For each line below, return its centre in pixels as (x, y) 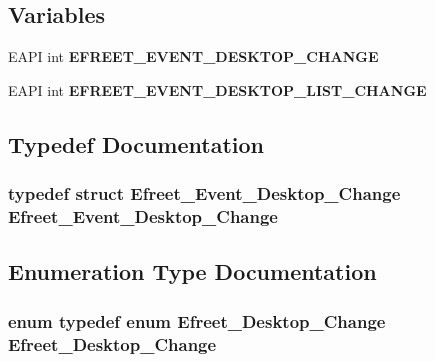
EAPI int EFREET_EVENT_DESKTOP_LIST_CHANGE (217, 89)
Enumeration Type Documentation (192, 271)
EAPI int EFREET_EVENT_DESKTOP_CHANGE (193, 56)
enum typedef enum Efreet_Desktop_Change (197, 320)
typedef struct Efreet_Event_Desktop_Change (204, 193)
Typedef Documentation (136, 143)
